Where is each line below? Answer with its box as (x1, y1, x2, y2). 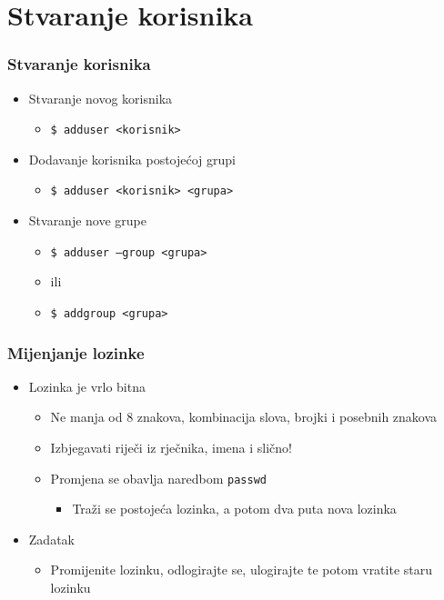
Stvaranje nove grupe (28, 211, 147, 230)
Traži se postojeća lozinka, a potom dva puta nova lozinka (72, 499, 397, 518)
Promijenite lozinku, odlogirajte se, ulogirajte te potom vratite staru (50, 560, 433, 579)
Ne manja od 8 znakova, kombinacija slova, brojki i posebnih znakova (50, 407, 438, 426)
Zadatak (28, 529, 75, 548)
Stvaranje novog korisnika (28, 88, 173, 107)
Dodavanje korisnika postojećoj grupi (28, 149, 236, 168)
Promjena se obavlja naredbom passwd (50, 468, 267, 487)
